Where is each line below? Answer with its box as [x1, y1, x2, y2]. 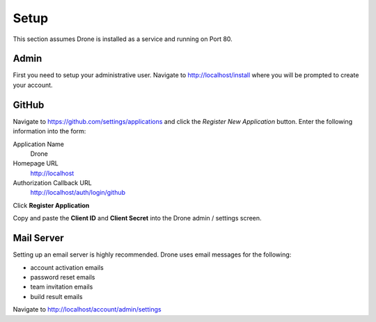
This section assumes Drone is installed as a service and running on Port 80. [13, 35, 233, 43]
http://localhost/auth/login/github [30, 188, 125, 197]
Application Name [13, 140, 64, 148]
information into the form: [13, 127, 86, 136]
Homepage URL [13, 159, 58, 168]
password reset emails [30, 273, 95, 281]
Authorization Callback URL [13, 179, 92, 187]
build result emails [30, 292, 83, 300]
